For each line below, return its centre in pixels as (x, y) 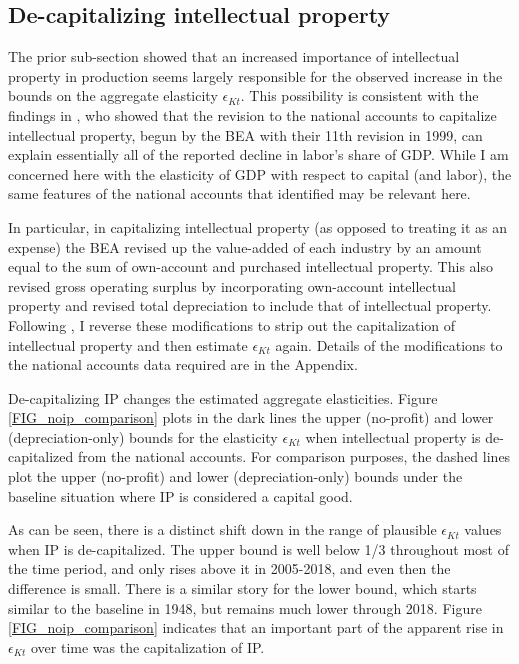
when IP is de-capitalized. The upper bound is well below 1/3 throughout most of (259, 548)
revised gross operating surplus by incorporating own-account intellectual (232, 285)
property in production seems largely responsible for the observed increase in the (255, 75)
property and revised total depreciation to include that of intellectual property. (250, 305)
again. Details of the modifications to (389, 344)
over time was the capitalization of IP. (148, 646)
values (483, 529)
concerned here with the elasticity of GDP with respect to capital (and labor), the (260, 173)
